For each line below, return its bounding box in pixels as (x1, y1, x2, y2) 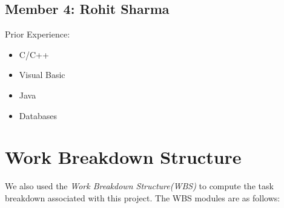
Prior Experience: (5, 28, 70, 41)
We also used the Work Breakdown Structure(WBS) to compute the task (5, 180, 274, 192)
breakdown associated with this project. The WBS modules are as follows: (5, 191, 280, 204)
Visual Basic (19, 68, 65, 81)
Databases (19, 109, 57, 122)
